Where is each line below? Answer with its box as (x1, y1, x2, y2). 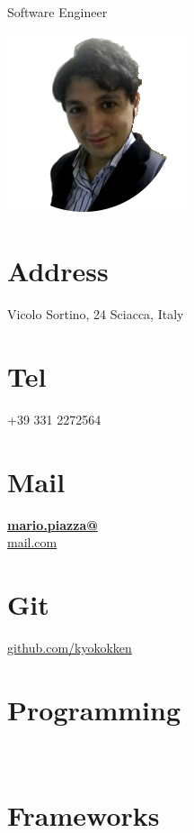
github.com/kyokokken (7, 638, 132, 657)
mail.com (7, 533, 57, 552)
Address (7, 252, 109, 289)
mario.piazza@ (7, 515, 98, 534)
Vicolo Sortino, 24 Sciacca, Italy (7, 305, 184, 324)
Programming (7, 691, 181, 728)
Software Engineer (7, 3, 108, 21)
